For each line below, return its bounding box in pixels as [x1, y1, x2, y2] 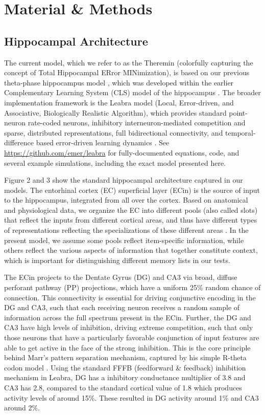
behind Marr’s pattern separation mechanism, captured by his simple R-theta [4, 352, 247, 363]
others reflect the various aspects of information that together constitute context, [4, 245, 258, 255]
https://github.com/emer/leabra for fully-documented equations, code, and [4, 147, 239, 158]
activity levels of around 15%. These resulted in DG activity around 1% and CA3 [4, 392, 259, 403]
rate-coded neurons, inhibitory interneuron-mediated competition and [28, 117, 246, 128]
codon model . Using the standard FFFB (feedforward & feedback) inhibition [4, 362, 246, 373]
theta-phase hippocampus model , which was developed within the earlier [4, 77, 234, 88]
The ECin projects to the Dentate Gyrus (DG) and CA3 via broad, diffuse [4, 272, 237, 282]
